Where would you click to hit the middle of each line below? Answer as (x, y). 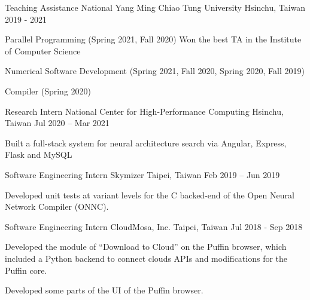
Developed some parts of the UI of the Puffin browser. (104, 290)
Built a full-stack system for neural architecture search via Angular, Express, (146, 143)
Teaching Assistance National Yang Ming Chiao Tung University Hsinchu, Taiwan (155, 7)
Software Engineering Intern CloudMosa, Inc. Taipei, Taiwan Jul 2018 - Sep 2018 (154, 226)
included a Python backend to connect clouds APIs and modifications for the (146, 258)
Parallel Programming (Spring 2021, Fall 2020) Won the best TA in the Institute (153, 39)
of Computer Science (43, 50)
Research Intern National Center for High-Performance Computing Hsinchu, (144, 111)
